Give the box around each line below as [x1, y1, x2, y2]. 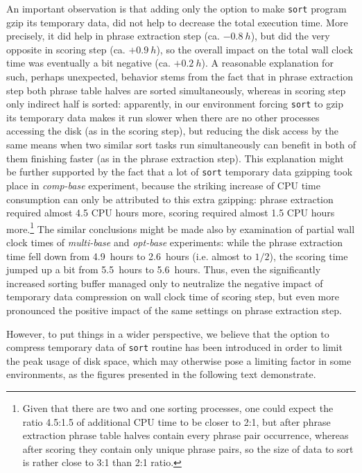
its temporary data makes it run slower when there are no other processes [6, 110, 320, 124]
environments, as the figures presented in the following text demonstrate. [6, 367, 316, 381]
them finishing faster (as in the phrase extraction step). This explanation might [6, 150, 344, 165]
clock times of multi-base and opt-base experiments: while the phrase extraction [6, 234, 343, 249]
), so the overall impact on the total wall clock [156, 42, 354, 56]
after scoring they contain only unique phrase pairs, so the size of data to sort [22, 441, 354, 456]
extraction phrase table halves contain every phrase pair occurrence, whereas [22, 428, 349, 442]
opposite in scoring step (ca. [6, 42, 126, 56]
